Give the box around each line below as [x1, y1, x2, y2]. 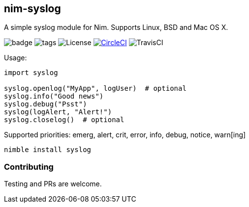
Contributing [4, 161, 54, 172]
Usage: [4, 53, 27, 62]
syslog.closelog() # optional [4, 116, 124, 124]
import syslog [4, 69, 58, 77]
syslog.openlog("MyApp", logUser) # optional [4, 84, 187, 93]
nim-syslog [4, 2, 61, 15]
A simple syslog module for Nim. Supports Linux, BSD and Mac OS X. [4, 23, 228, 32]
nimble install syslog [4, 146, 92, 154]
